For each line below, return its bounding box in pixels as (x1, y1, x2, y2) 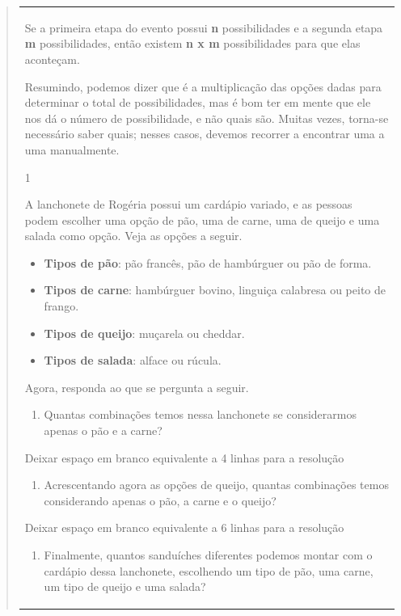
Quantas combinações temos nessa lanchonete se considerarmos (44, 406, 357, 423)
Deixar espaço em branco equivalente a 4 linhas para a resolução (24, 449, 344, 466)
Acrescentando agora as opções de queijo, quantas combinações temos (44, 476, 389, 493)
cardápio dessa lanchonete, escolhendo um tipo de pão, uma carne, (44, 562, 374, 579)
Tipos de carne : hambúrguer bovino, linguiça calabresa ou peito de (44, 281, 386, 298)
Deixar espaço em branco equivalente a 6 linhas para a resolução (24, 519, 344, 536)
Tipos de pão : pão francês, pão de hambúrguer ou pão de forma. (44, 254, 372, 271)
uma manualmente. (24, 141, 120, 158)
